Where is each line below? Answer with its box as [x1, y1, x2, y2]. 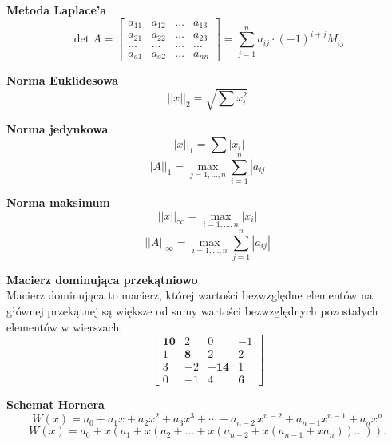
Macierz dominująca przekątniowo [6, 271, 198, 287]
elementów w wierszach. [6, 318, 123, 335]
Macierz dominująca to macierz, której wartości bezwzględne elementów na [6, 287, 373, 303]
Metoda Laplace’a [6, 2, 107, 18]
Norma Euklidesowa [6, 72, 119, 89]
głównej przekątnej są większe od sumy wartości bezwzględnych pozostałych [6, 303, 378, 319]
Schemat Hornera [6, 396, 105, 413]
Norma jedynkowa [6, 121, 109, 137]
